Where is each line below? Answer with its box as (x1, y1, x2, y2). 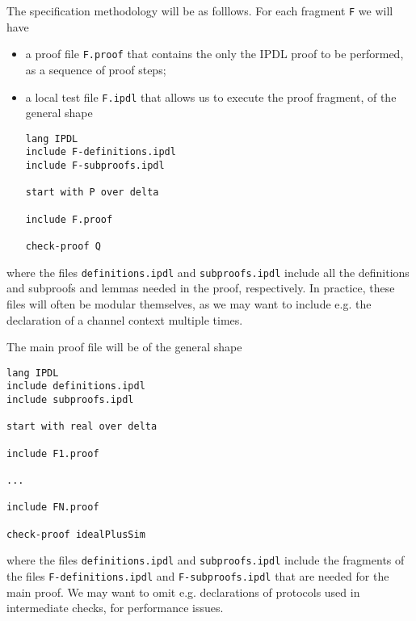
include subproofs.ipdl (6, 394, 134, 405)
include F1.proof (6, 447, 99, 459)
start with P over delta (25, 187, 159, 199)
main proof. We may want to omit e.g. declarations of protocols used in (6, 583, 360, 600)
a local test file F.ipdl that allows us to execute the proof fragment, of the (25, 88, 397, 105)
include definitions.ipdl (6, 380, 145, 392)
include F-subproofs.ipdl (25, 160, 165, 172)
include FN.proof (6, 501, 99, 514)
